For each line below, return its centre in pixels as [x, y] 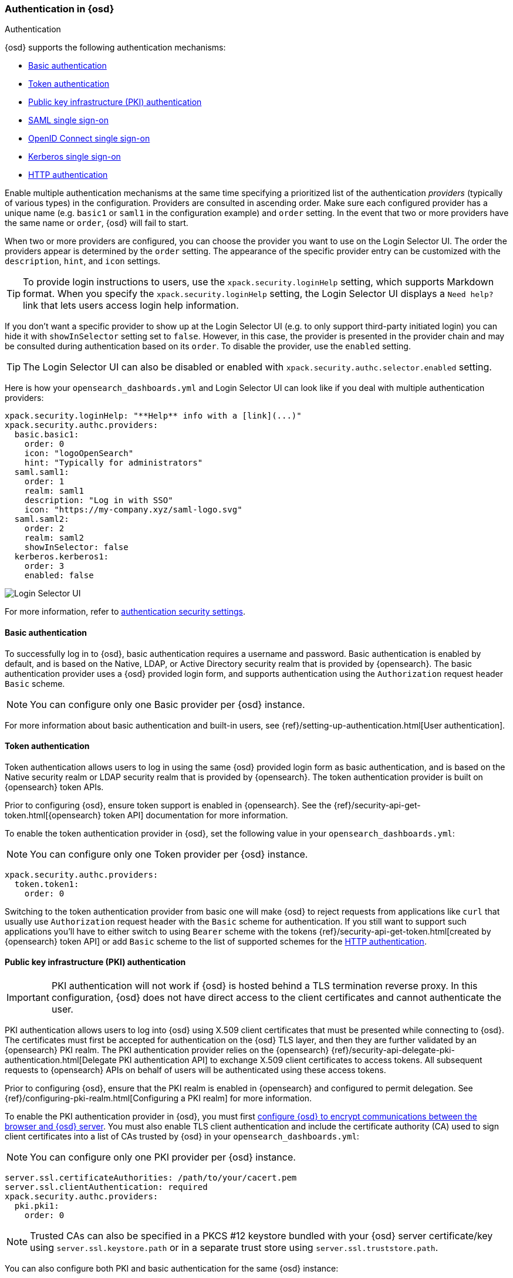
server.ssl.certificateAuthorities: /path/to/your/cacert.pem [151, 1178]
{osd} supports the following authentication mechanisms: [115, 48]
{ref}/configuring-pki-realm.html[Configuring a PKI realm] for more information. [158, 1098]
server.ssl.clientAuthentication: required [106, 1187]
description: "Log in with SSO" [99, 500]
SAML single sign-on [69, 120]
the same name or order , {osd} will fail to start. [97, 223]
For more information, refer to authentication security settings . [125, 612]
